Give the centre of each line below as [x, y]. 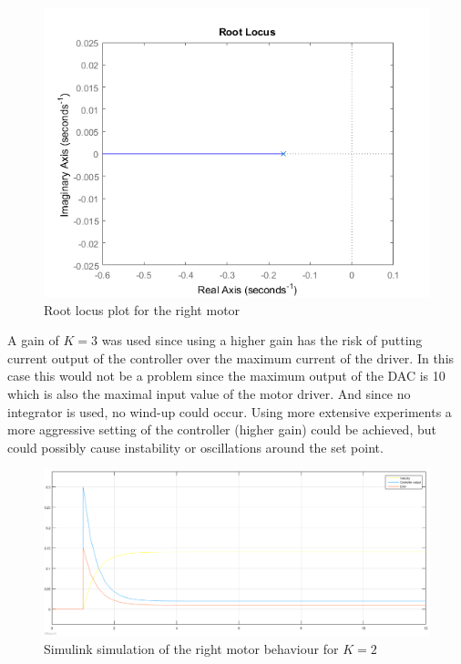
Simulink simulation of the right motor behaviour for [191, 649]
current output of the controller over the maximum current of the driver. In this [231, 358]
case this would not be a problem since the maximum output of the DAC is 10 [226, 376]
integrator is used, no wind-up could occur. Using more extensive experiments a [230, 411]
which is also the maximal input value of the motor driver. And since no [209, 393]
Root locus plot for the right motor [142, 309]
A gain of [33, 340]
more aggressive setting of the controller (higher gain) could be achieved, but [222, 429]
